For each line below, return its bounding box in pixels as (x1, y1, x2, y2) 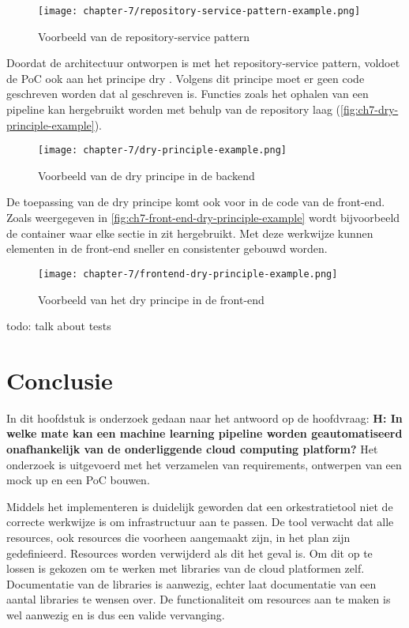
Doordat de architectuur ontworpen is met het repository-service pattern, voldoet (6, 55, 400, 71)
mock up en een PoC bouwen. (6, 472, 150, 488)
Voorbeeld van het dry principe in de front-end (38, 291, 265, 307)
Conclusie (6, 363, 113, 396)
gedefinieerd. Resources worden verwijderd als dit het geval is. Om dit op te (6, 544, 373, 561)
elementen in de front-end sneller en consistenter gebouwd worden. (6, 240, 328, 257)
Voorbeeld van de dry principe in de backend (38, 167, 255, 183)
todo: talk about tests (6, 318, 111, 334)
